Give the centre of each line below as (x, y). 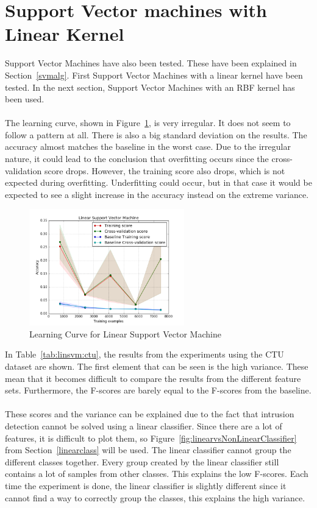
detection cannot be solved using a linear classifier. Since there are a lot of (144, 425)
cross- (282, 159)
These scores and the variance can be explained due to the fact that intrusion (150, 414)
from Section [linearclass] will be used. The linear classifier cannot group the (148, 450)
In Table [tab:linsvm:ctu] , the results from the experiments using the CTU (144, 354)
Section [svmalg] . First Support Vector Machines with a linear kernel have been (154, 75)
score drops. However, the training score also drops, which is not (165, 170)
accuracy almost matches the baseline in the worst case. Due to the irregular (148, 146)
